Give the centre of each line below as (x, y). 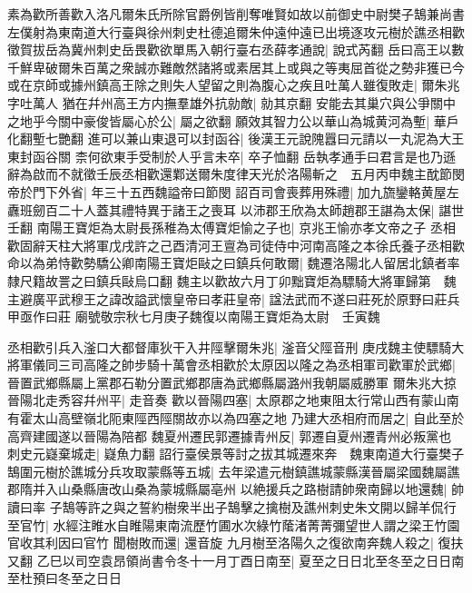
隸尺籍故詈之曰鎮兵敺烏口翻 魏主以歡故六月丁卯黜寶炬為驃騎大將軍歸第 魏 (232, 280)
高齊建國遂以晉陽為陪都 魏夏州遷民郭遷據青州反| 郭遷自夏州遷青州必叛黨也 (230, 435)
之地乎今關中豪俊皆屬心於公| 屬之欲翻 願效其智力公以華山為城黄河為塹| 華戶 (233, 120)
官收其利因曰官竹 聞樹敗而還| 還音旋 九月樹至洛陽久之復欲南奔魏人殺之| (221, 543)
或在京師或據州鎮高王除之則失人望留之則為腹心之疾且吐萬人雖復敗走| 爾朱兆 (234, 85)
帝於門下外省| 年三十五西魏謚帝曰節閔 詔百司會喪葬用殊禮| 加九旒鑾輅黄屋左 (233, 191)
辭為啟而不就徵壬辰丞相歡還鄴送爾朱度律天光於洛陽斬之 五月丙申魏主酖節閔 (236, 174)
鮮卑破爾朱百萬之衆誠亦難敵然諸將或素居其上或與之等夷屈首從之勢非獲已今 (242, 67)
